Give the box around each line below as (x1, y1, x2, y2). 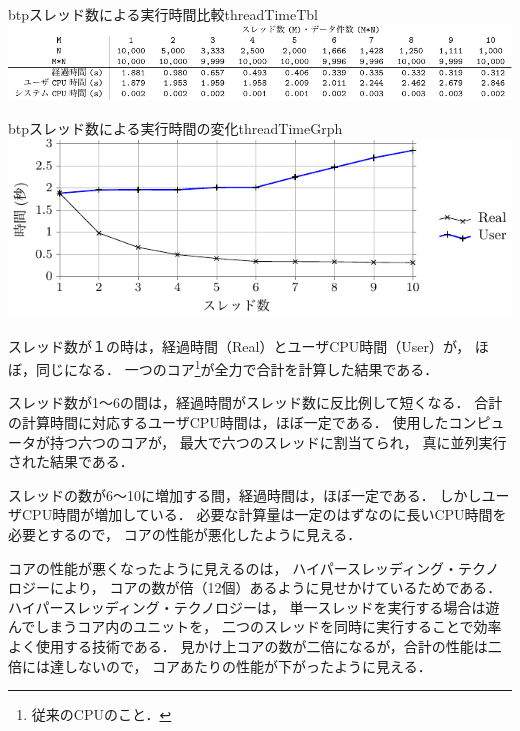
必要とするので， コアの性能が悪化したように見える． (8, 523, 362, 544)
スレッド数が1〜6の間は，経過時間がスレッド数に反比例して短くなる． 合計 (8, 392, 503, 413)
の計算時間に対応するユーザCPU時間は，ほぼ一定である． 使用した (8, 411, 449, 432)
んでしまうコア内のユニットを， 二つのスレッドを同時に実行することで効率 (8, 616, 502, 637)
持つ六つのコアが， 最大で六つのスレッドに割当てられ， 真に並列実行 (49, 431, 507, 452)
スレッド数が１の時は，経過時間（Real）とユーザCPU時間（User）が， (8, 335, 471, 356)
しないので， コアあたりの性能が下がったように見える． (63, 655, 432, 676)
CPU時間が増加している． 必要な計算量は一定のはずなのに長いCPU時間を (21, 504, 507, 525)
